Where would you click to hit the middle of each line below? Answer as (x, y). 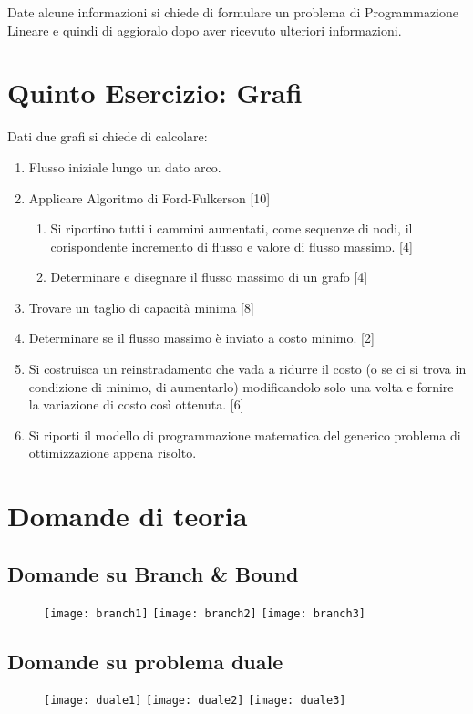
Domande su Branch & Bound (153, 573)
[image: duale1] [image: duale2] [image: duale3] (195, 701)
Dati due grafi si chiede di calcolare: (108, 136)
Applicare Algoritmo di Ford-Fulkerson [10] (149, 197)
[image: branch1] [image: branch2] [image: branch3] (205, 613)
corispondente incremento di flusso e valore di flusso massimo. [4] (231, 246)
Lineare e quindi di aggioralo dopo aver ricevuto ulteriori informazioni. (205, 30)
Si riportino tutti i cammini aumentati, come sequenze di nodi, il (231, 228)
